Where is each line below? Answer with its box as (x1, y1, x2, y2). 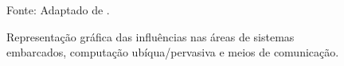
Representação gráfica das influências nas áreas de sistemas (6, 28, 295, 45)
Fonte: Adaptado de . (6, 2, 110, 17)
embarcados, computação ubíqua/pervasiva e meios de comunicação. (6, 44, 339, 60)
